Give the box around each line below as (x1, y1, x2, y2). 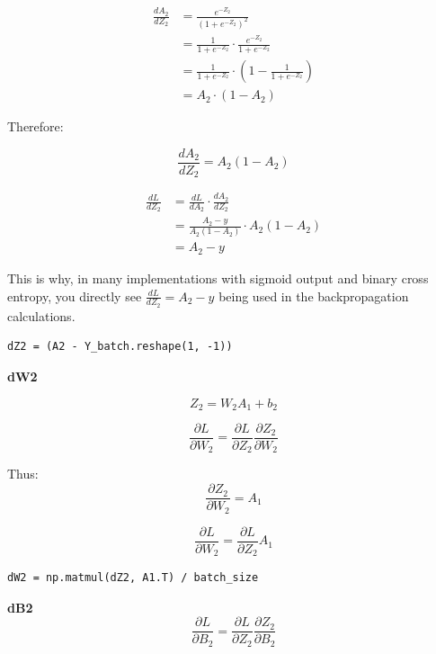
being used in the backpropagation (218, 286, 409, 305)
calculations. (7, 306, 76, 325)
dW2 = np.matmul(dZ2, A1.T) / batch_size (7, 571, 259, 585)
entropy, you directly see (7, 286, 142, 305)
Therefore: (7, 117, 64, 136)
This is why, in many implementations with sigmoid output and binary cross (7, 268, 429, 287)
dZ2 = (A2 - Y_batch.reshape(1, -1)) (7, 340, 233, 354)
